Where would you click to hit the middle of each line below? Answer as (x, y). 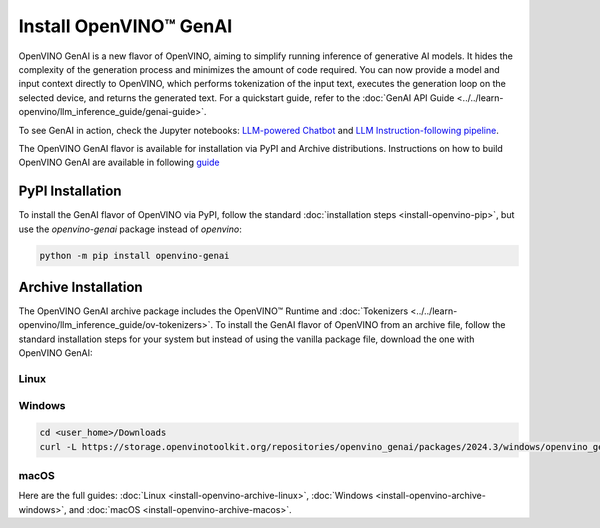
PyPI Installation (70, 191)
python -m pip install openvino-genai (134, 255)
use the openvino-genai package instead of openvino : (130, 229)
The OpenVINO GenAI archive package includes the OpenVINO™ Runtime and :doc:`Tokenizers (213, 311)
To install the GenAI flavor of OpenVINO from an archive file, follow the (360, 325)
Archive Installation (81, 286)
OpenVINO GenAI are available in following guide (119, 162)
